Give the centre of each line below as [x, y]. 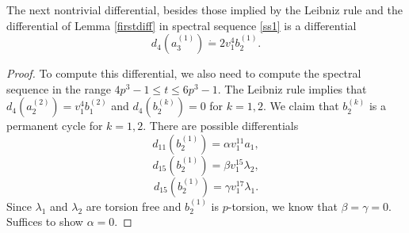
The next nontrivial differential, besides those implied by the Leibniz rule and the [204, 10]
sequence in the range [59, 88]
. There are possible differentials [221, 126]
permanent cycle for [55, 126]
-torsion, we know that [283, 206]
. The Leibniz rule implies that [292, 88]
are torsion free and [134, 206]
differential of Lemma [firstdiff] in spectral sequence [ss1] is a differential [182, 25]
